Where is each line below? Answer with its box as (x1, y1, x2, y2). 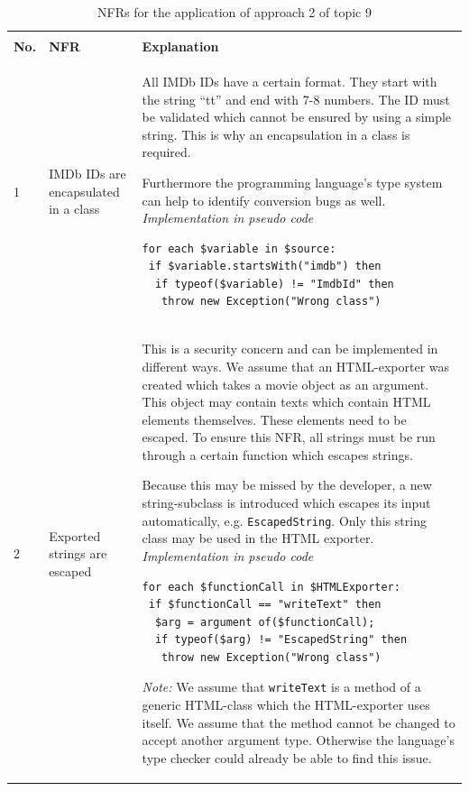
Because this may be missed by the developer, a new (142, 475, 432, 494)
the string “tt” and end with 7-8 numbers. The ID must (142, 89, 450, 108)
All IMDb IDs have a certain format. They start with (142, 71, 437, 90)
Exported (49, 526, 101, 545)
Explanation (142, 37, 219, 56)
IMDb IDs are (49, 164, 126, 183)
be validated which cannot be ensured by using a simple (142, 107, 452, 126)
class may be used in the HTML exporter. (142, 529, 374, 547)
